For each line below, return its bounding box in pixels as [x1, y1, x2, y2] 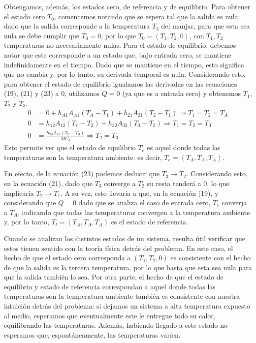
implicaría [4, 187, 34, 198]
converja [222, 197, 247, 208]
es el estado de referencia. [111, 217, 188, 227]
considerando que [4, 197, 56, 208]
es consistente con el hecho [170, 252, 251, 263]
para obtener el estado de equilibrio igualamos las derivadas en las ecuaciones [4, 78, 237, 89]
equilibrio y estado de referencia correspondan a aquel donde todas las [4, 281, 216, 291]
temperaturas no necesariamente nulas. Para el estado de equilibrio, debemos [4, 40, 236, 50]
